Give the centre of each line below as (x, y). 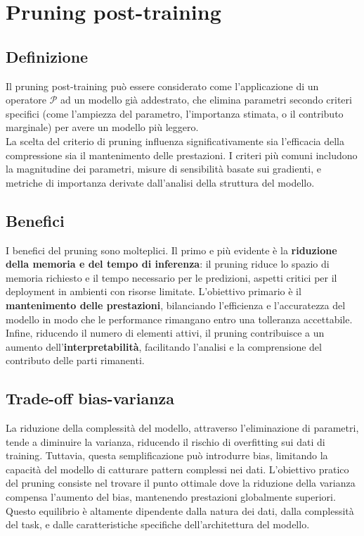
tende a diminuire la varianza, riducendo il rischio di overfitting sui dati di (165, 441)
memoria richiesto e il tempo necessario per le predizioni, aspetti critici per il (171, 277)
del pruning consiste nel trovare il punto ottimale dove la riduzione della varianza (181, 483)
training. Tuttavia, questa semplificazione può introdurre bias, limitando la (167, 455)
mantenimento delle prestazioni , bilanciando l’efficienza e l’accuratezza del (176, 305)
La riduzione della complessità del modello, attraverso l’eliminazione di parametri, (182, 428)
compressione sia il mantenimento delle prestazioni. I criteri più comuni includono (182, 155)
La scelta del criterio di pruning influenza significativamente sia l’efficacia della (175, 141)
